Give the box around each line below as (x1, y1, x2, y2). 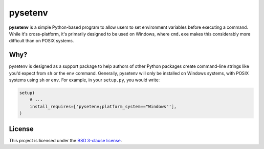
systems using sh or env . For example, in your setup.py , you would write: (9, 77, 160, 83)
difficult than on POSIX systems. (9, 38, 74, 44)
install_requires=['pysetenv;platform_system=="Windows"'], (29, 104, 177, 109)
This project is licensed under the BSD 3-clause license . (9, 137, 122, 143)
